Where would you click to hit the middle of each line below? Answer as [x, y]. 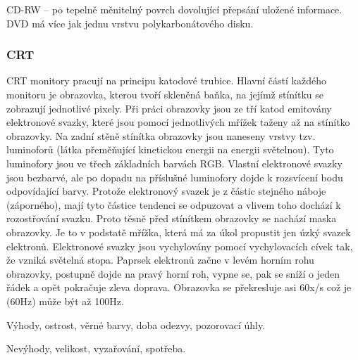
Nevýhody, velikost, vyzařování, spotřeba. [96, 348]
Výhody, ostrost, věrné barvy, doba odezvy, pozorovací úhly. [136, 324]
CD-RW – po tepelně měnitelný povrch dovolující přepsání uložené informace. [174, 9]
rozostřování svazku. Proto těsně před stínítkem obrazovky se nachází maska [172, 218]
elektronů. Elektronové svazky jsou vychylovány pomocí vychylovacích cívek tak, [180, 246]
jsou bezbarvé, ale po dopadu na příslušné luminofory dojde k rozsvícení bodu [175, 177]
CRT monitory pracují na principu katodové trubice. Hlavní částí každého [166, 81]
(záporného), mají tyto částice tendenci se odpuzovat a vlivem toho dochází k [174, 204]
